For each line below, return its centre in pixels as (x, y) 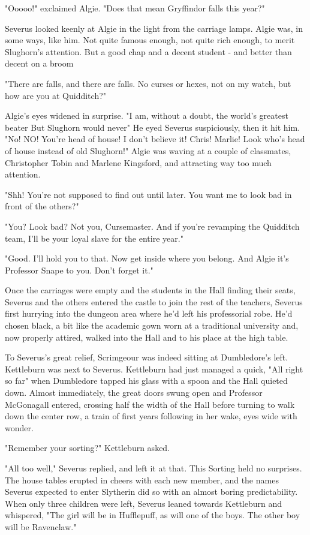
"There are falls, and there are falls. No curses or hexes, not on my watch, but (148, 83)
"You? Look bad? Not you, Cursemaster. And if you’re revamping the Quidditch (152, 226)
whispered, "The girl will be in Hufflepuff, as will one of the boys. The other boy (153, 515)
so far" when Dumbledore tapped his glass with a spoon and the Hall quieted (146, 381)
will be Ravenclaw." (41, 526)
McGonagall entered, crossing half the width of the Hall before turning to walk (150, 404)
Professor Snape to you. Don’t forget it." (79, 270)
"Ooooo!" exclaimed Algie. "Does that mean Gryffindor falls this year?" (135, 8)
